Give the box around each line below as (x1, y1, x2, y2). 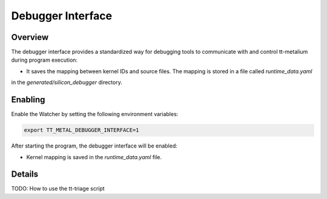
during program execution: (11, 56, 78, 64)
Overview (11, 32, 49, 42)
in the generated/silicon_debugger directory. (11, 79, 122, 86)
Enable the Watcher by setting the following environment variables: (11, 111, 179, 118)
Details (11, 169, 39, 180)
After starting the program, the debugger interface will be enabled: (11, 142, 178, 149)
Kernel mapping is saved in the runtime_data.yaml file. (26, 153, 162, 160)
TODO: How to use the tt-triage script (11, 185, 105, 192)
